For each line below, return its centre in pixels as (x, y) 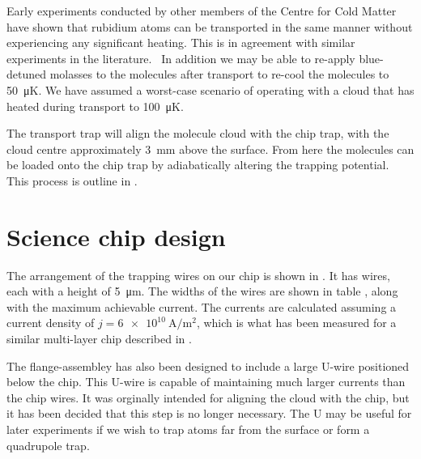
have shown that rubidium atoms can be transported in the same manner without (210, 26)
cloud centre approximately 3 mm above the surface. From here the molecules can (210, 149)
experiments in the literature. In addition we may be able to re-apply (181, 58)
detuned (27, 74)
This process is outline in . (72, 180)
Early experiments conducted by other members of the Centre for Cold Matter (202, 11)
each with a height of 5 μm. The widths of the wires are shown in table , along (202, 291)
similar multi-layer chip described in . (99, 339)
